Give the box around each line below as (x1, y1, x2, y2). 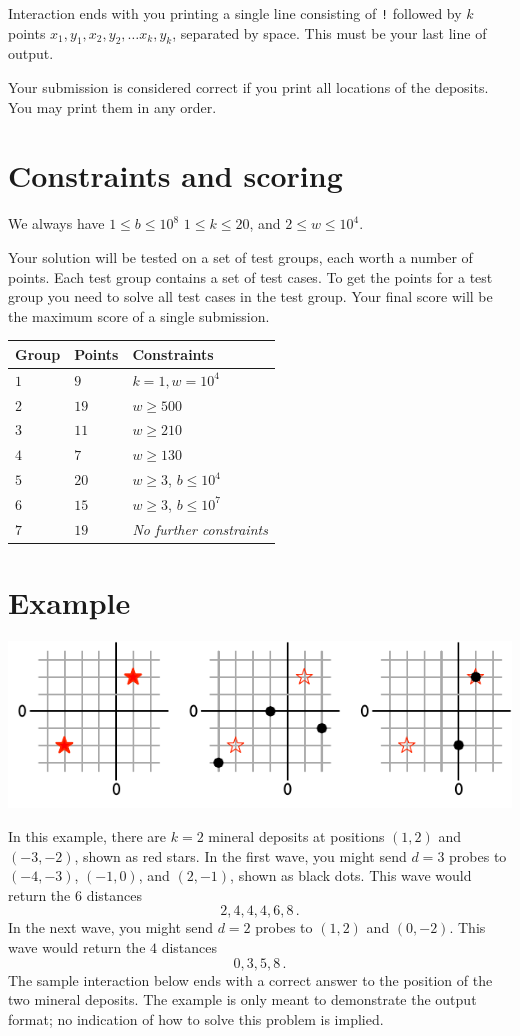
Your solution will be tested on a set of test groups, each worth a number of (8, 246, 473, 267)
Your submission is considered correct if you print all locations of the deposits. (8, 77, 489, 98)
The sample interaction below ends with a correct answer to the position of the (8, 969, 493, 990)
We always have (8, 213, 105, 234)
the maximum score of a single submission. (8, 305, 270, 326)
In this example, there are (8, 825, 167, 846)
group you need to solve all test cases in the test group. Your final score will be (8, 286, 493, 307)
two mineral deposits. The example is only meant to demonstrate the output (8, 989, 477, 1010)
